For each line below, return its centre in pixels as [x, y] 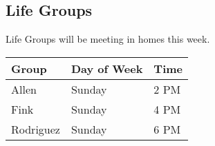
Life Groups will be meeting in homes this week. [108, 39]
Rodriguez [36, 129]
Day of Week [107, 68]
